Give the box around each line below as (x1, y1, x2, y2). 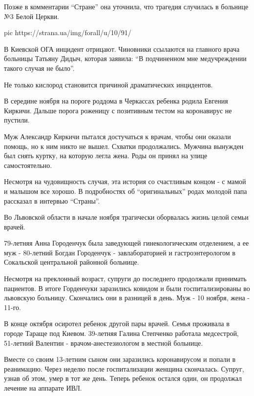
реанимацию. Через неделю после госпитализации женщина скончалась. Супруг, (4, 363, 244, 374)
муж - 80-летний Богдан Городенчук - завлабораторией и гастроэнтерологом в (4, 247, 235, 257)
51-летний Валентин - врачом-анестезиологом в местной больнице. (4, 337, 203, 348)
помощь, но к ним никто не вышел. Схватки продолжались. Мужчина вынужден (4, 141, 244, 151)
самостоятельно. (4, 160, 52, 170)
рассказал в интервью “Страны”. (4, 195, 100, 206)
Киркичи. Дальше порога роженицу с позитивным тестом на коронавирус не (4, 105, 232, 115)
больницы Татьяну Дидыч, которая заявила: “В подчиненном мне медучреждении (4, 53, 247, 63)
